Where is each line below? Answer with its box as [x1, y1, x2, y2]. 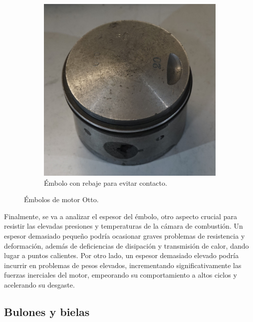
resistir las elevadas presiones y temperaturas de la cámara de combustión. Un [4, 221, 243, 231]
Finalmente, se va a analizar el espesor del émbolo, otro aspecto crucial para [4, 211, 237, 221]
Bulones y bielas [4, 304, 90, 319]
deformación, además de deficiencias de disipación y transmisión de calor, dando [4, 240, 249, 251]
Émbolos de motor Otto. [24, 194, 99, 205]
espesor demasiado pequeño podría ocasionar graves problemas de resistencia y [4, 230, 245, 241]
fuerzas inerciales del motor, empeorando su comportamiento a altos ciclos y [4, 270, 237, 280]
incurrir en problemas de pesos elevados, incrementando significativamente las [4, 260, 242, 270]
